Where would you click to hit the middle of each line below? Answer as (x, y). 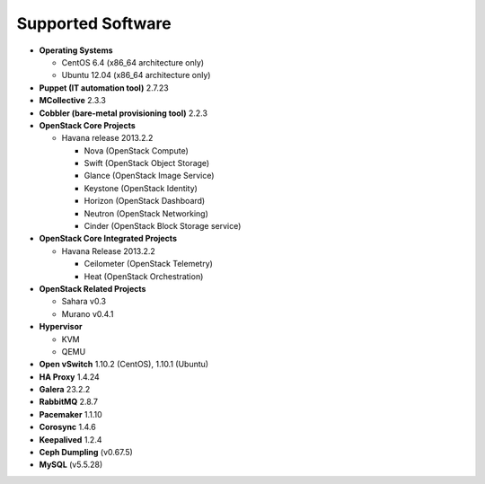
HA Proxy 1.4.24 (70, 376)
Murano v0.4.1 (88, 313)
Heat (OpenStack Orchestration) (144, 276)
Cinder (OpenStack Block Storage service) (163, 226)
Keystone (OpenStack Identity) (141, 188)
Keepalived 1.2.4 (71, 439)
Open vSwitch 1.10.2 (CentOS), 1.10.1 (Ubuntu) (124, 365)
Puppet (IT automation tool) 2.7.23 (104, 88)
